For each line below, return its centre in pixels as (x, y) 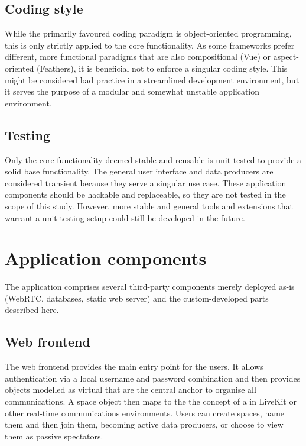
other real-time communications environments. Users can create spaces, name (145, 413)
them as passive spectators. (54, 436)
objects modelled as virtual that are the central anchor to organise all (131, 390)
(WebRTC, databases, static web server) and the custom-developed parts (137, 298)
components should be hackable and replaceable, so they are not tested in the (145, 194)
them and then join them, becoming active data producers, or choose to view (144, 424)
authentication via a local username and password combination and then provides (153, 378)
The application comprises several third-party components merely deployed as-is (150, 287)
